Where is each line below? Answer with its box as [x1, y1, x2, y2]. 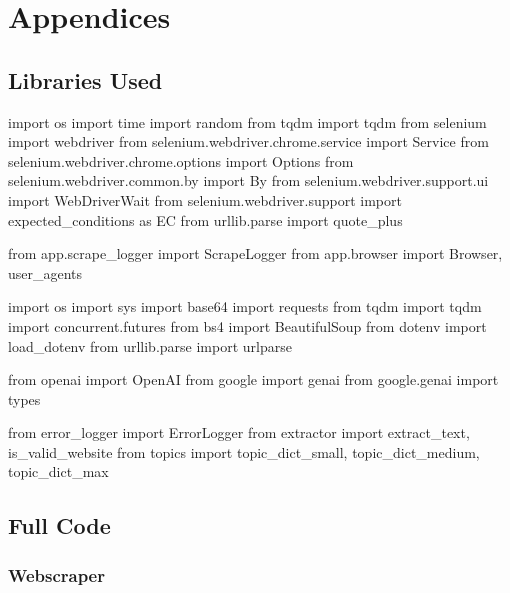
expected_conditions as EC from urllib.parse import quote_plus [8, 209, 403, 230]
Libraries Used [8, 64, 163, 95]
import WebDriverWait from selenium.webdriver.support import [8, 189, 402, 210]
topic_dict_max [8, 461, 109, 482]
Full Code [8, 510, 111, 541]
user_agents [8, 262, 83, 283]
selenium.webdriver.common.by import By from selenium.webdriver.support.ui [8, 170, 489, 191]
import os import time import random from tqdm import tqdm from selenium [8, 111, 487, 132]
